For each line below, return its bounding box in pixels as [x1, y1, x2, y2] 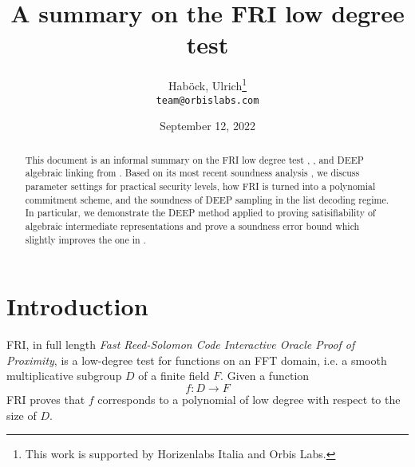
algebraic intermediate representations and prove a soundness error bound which [25, 219, 360, 232]
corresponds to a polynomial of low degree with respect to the [97, 390, 401, 407]
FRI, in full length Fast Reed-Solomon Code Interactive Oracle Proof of [6, 336, 355, 353]
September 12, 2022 [160, 117, 255, 134]
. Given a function [220, 367, 310, 384]
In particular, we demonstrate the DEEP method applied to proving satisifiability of [25, 206, 376, 220]
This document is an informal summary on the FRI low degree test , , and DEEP [25, 152, 364, 166]
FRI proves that [6, 390, 85, 407]
